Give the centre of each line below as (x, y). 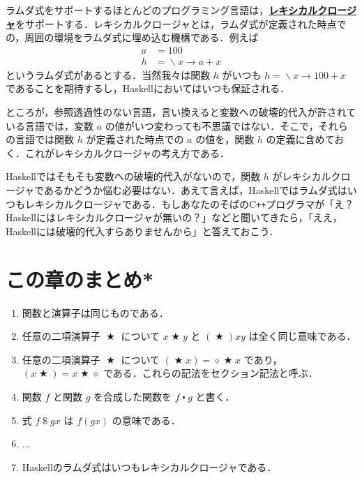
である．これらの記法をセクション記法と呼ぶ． (210, 373)
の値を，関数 (225, 139)
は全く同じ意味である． (302, 336)
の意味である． (146, 420)
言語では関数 (44, 139)
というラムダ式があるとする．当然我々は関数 (108, 74)
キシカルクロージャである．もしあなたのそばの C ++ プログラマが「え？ (194, 203)
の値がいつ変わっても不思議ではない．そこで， (212, 125)
